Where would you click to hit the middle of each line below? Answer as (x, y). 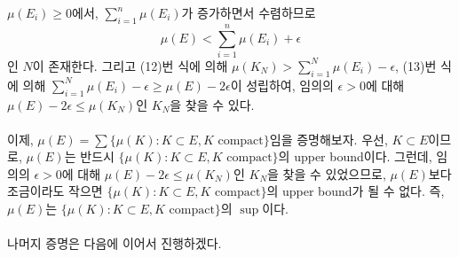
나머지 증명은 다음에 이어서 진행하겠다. (115, 243)
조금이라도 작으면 (55, 191)
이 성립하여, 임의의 (282, 85)
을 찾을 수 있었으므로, (327, 173)
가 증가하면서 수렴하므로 (249, 12)
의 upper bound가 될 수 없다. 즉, (356, 191)
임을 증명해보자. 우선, (328, 139)
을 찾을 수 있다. (212, 104)
